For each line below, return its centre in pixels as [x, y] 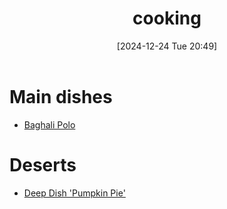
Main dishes [61, 96]
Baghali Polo [49, 124]
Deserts [43, 164]
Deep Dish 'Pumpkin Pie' [74, 193]
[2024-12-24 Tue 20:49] [167, 46]
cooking [167, 18]
